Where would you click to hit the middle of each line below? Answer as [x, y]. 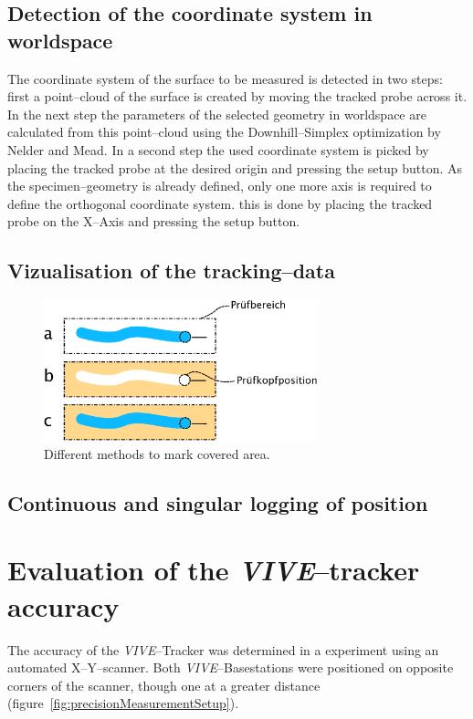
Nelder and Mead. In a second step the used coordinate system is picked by [218, 149]
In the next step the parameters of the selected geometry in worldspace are [217, 114]
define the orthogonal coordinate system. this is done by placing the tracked [220, 203]
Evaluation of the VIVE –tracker [214, 570]
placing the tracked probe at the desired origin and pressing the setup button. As [235, 167]
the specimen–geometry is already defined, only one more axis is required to [220, 186]
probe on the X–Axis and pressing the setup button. [154, 221]
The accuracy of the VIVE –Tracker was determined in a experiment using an [223, 649]
